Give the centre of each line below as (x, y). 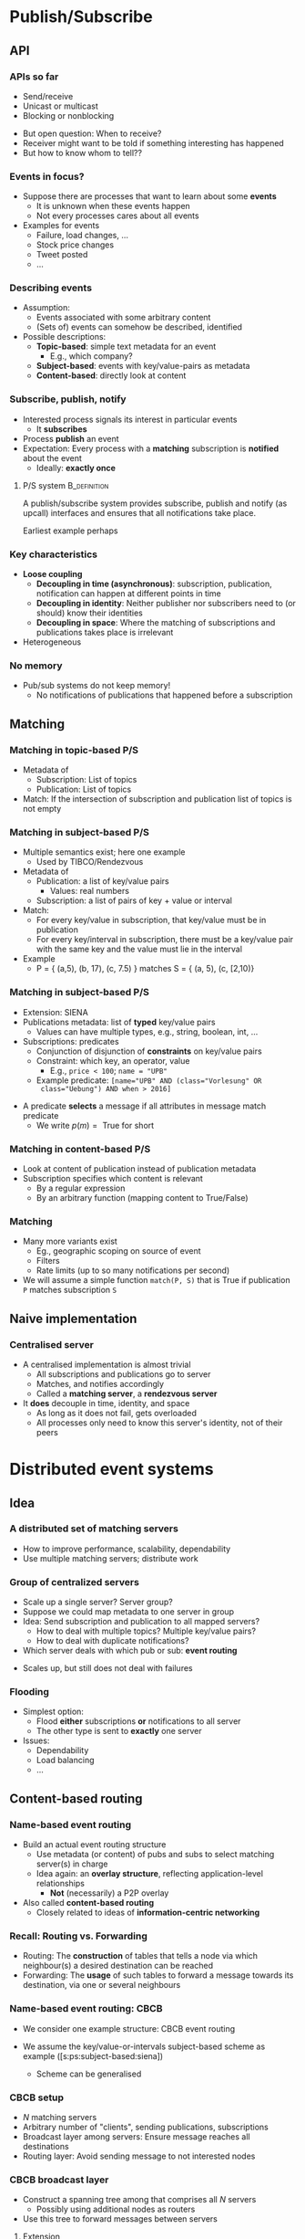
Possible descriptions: (64, 337)
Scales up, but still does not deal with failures (107, 1668)
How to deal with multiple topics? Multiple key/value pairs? (146, 1631)
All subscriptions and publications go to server (123, 1374)
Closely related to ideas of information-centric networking (148, 1913)
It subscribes (62, 429)
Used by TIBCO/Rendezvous (90, 862)
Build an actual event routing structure (94, 1845)
